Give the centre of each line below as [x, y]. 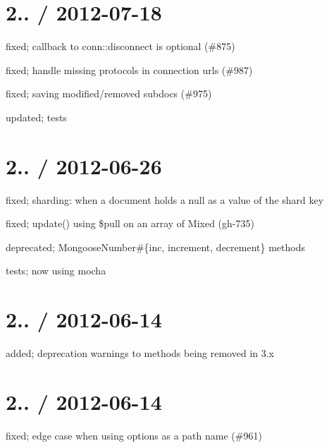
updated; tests [36, 117]
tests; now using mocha [56, 271]
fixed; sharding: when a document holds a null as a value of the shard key [165, 199]
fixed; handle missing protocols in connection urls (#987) [129, 69]
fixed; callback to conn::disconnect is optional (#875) [120, 46]
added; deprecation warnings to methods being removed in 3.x [140, 353]
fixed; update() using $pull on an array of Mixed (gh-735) [130, 223]
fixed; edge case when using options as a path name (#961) [134, 435]
